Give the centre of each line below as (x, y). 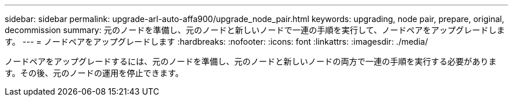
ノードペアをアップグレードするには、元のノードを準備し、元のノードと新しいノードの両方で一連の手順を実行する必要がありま (251, 61)
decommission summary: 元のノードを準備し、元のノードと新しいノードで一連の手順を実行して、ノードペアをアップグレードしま (255, 30)
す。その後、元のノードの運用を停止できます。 (94, 73)
